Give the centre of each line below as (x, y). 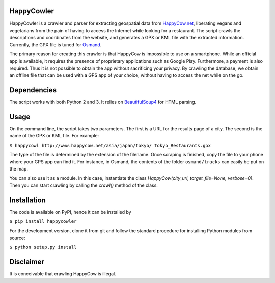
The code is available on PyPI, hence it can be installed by (71, 212)
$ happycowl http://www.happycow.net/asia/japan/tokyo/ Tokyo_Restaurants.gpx (110, 145)
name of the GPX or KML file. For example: (54, 136)
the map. (19, 169)
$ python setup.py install (43, 247)
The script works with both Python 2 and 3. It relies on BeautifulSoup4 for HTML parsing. (103, 102)
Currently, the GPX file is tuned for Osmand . (56, 45)
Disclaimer (27, 262)
